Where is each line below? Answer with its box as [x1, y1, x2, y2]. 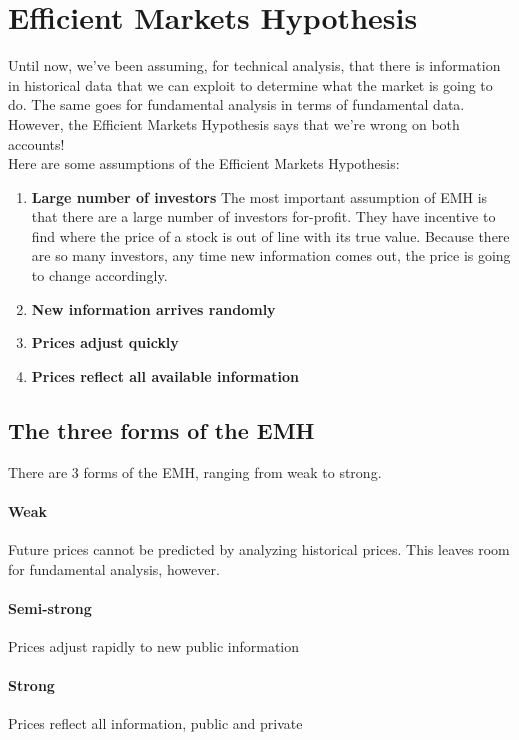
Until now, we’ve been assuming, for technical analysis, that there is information [8, 55, 501, 76]
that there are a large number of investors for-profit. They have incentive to [31, 206, 496, 227]
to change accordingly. [31, 265, 168, 286]
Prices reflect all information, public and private [8, 713, 303, 734]
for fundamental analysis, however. [8, 558, 220, 579]
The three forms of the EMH [8, 414, 315, 445]
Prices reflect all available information [31, 365, 300, 386]
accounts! [8, 133, 65, 154]
